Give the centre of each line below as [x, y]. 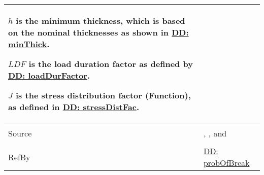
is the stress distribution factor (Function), [103, 95]
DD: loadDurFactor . [49, 75]
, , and [215, 133]
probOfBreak [226, 163]
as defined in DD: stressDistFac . [74, 107]
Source [20, 133]
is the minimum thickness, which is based [101, 21]
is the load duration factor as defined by [111, 64]
